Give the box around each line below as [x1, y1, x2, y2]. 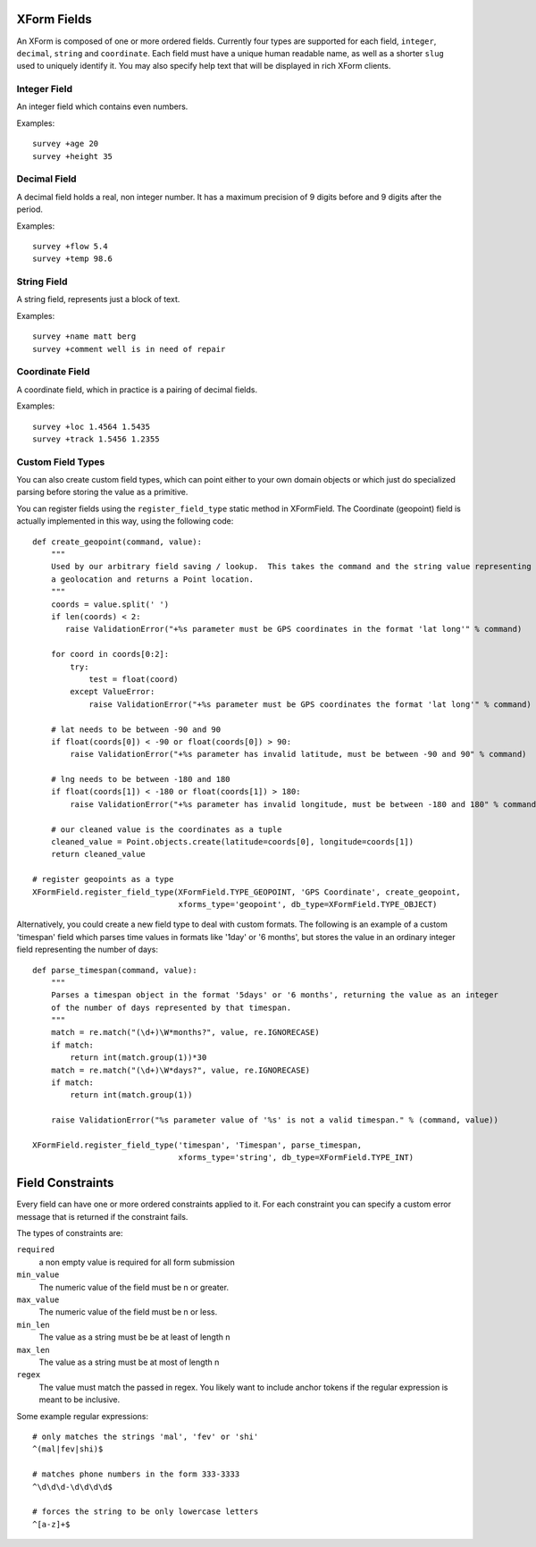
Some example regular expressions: [16, 1410, 149, 1421]
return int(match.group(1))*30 [70, 1053, 207, 1063]
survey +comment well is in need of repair [32, 344, 226, 354]
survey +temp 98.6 [32, 254, 113, 264]
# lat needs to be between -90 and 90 [50, 724, 222, 735]
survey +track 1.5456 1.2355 [32, 433, 160, 444]
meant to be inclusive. [38, 1394, 121, 1405]
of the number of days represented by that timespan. [50, 1002, 292, 1013]
